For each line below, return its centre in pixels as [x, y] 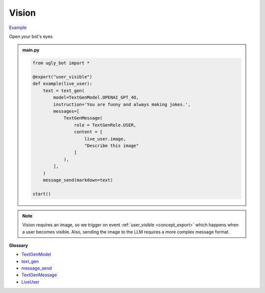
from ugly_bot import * [61, 63]
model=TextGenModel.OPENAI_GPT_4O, [96, 98]
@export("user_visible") [63, 77]
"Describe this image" [112, 146]
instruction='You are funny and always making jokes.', [122, 104]
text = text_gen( [64, 90]
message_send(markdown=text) [78, 180]
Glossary [19, 245]
